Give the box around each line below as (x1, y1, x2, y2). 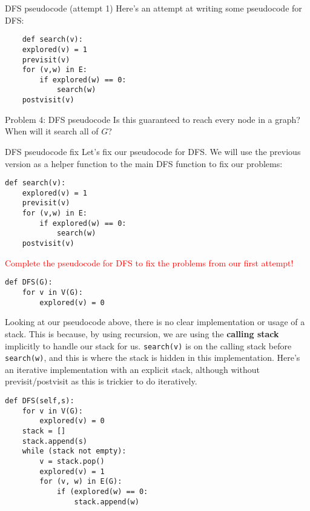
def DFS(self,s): (5, 397, 74, 405)
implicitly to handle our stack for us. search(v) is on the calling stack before (5, 339, 292, 352)
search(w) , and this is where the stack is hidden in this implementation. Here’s (5, 351, 300, 364)
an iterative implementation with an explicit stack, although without (5, 363, 260, 375)
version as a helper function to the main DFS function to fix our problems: (5, 157, 283, 170)
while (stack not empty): (22, 447, 127, 456)
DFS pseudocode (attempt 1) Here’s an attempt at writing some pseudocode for (5, 2, 302, 14)
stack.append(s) (22, 437, 88, 446)
